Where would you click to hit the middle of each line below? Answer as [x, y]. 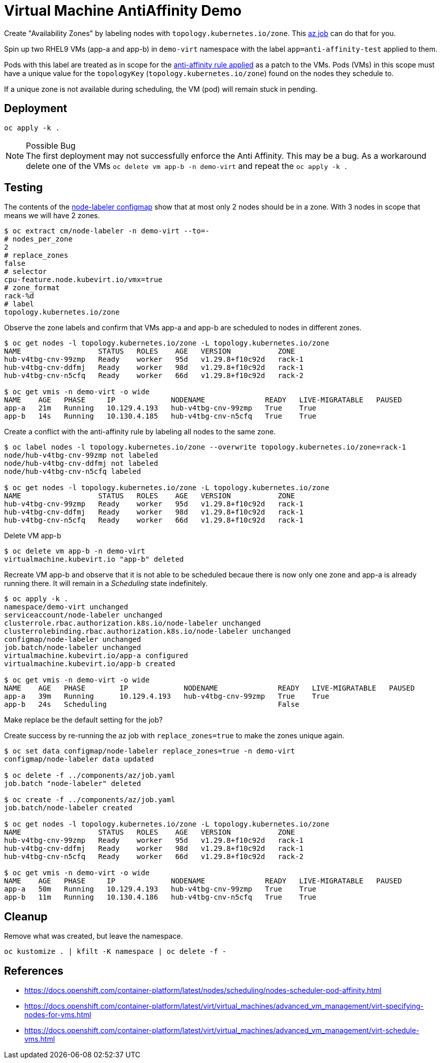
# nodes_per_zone [38, 239]
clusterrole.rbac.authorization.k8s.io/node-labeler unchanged [132, 623]
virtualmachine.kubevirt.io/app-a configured [96, 656]
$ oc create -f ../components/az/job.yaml [90, 800]
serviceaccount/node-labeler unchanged [83, 615]
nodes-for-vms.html [58, 1015]
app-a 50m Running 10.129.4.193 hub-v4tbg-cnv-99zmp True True [160, 889]
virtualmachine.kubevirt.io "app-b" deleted [94, 559]
